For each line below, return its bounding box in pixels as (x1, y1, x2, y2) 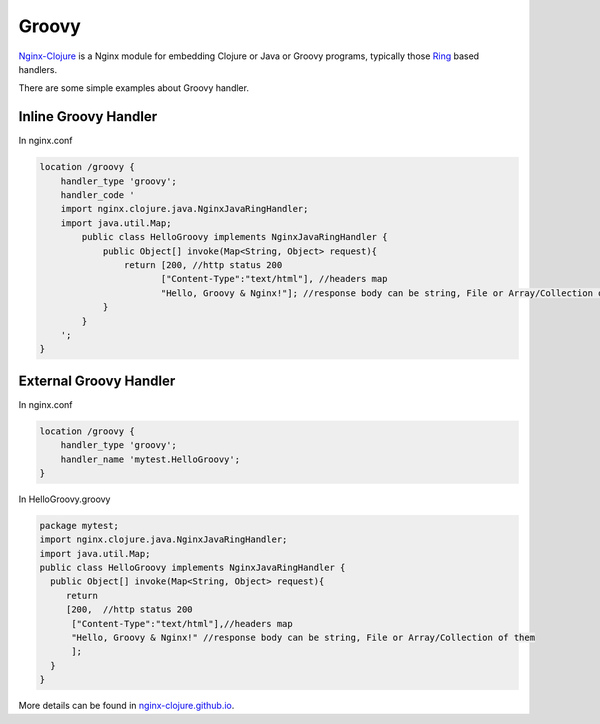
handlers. (18, 63, 58, 75)
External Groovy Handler (18, 372, 176, 389)
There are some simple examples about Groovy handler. (18, 82, 250, 94)
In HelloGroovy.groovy (18, 493, 111, 505)
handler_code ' (60, 190, 135, 200)
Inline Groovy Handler (18, 108, 158, 125)
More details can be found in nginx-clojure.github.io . (18, 700, 235, 712)
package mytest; (39, 520, 120, 531)
